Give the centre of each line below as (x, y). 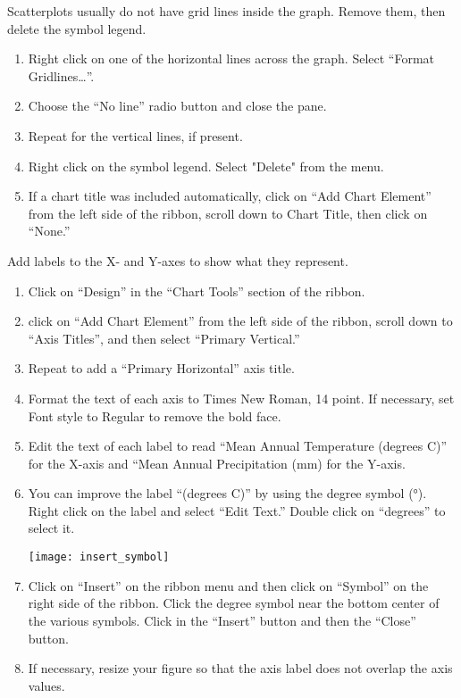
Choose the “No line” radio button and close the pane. (177, 106)
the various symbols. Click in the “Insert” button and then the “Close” (222, 620)
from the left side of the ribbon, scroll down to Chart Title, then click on (228, 213)
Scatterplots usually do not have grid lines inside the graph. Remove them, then (226, 11)
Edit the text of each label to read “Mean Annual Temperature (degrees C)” (238, 446)
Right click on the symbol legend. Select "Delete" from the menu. (206, 166)
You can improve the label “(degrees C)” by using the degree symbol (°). (227, 493)
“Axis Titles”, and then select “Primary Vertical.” (164, 338)
